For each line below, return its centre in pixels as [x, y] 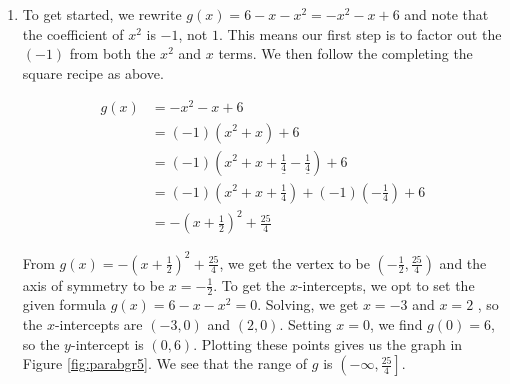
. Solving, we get [308, 304]
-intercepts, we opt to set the [386, 284]
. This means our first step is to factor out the [360, 33]
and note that [446, 14]
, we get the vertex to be [294, 262]
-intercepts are [98, 324]
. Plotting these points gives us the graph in [328, 343]
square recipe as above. [93, 72]
